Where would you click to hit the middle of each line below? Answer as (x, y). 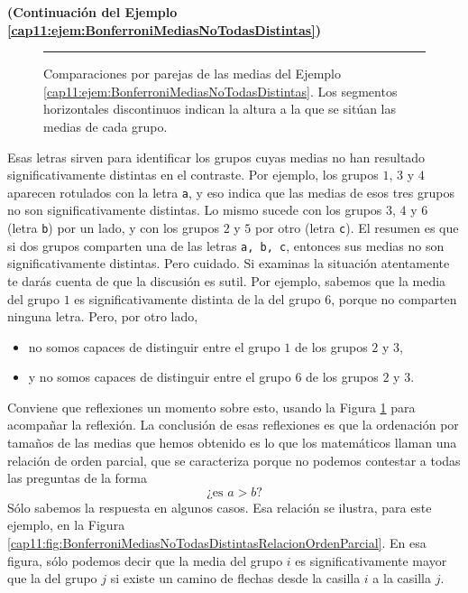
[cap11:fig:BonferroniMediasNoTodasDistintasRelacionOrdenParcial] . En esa (217, 543)
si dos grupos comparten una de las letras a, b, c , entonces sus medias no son (226, 245)
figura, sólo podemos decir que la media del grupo (145, 560)
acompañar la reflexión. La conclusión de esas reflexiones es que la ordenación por (233, 425)
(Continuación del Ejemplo (92, 12)
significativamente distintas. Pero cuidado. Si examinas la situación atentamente (229, 263)
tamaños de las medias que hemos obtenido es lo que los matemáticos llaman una (232, 443)
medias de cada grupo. (106, 126)
